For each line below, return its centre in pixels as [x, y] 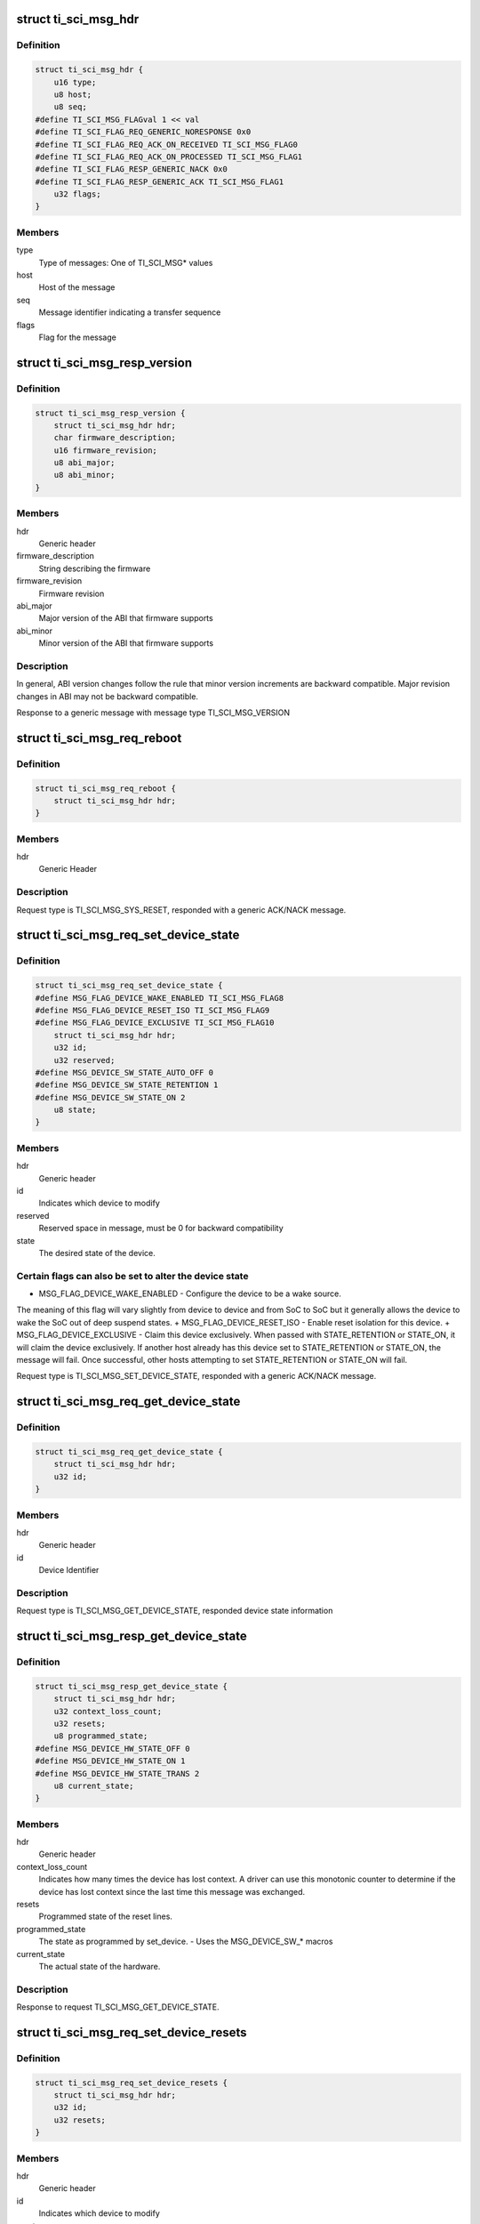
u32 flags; [77, 194]
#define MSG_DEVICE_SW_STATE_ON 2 [110, 1097]
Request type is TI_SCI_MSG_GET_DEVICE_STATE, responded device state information [175, 1611]
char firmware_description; [115, 438]
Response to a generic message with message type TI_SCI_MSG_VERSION [153, 713]
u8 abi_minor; [84, 475]
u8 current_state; [94, 1785]
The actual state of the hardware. [100, 1966]
